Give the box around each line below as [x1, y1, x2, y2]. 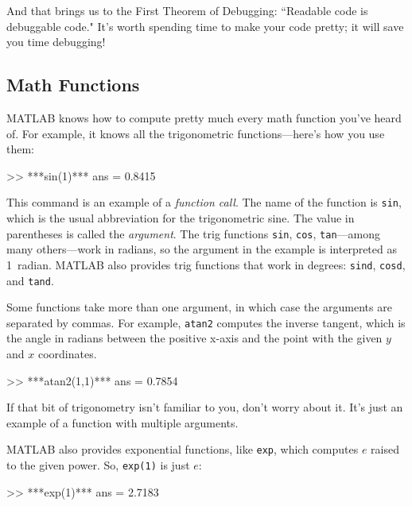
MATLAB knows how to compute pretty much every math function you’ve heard [6, 109, 402, 126]
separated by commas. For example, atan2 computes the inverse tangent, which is [6, 314, 406, 330]
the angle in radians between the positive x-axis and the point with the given [6, 330, 383, 346]
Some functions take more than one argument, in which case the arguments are [6, 299, 392, 315]
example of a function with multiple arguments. [6, 414, 239, 431]
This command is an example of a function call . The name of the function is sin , [6, 194, 402, 211]
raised [371, 441, 399, 458]
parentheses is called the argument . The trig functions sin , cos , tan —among [6, 225, 381, 241]
